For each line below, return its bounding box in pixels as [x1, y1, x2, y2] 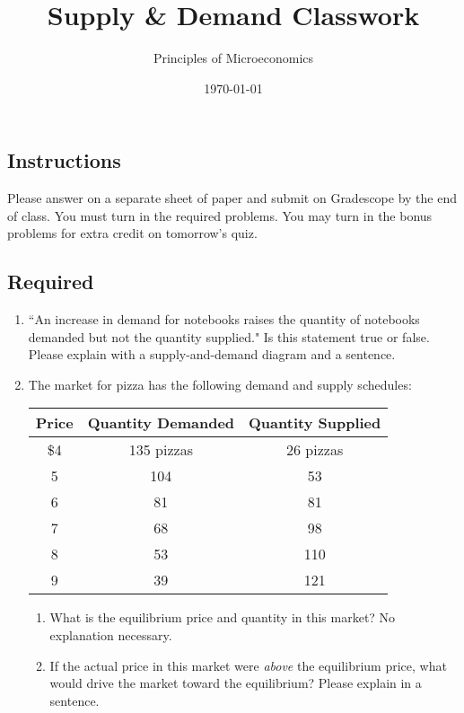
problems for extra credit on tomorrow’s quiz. [7, 224, 258, 242]
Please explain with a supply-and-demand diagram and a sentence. [28, 345, 396, 364]
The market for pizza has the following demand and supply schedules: [28, 374, 412, 393]
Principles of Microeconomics [153, 48, 314, 67]
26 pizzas [286, 439, 344, 461]
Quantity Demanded [87, 412, 235, 434]
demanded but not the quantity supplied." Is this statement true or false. [28, 327, 430, 346]
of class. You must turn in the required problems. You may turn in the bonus [7, 206, 433, 224]
